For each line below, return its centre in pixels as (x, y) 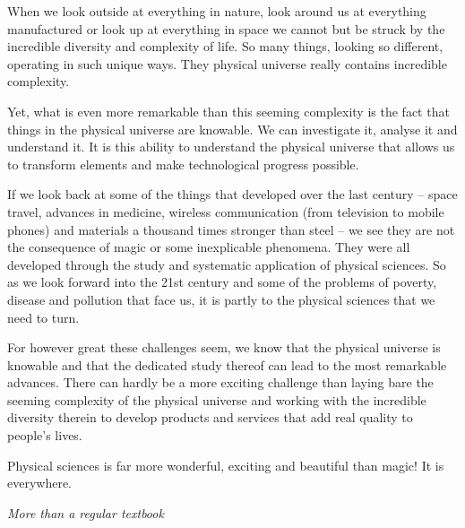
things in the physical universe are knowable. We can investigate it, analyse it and (232, 129)
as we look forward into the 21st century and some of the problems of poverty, (222, 282)
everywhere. (40, 483)
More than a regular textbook (86, 512)
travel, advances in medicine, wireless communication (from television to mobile (226, 211)
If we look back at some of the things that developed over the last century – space (232, 194)
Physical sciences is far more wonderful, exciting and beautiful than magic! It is (226, 465)
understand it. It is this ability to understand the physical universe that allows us (231, 147)
